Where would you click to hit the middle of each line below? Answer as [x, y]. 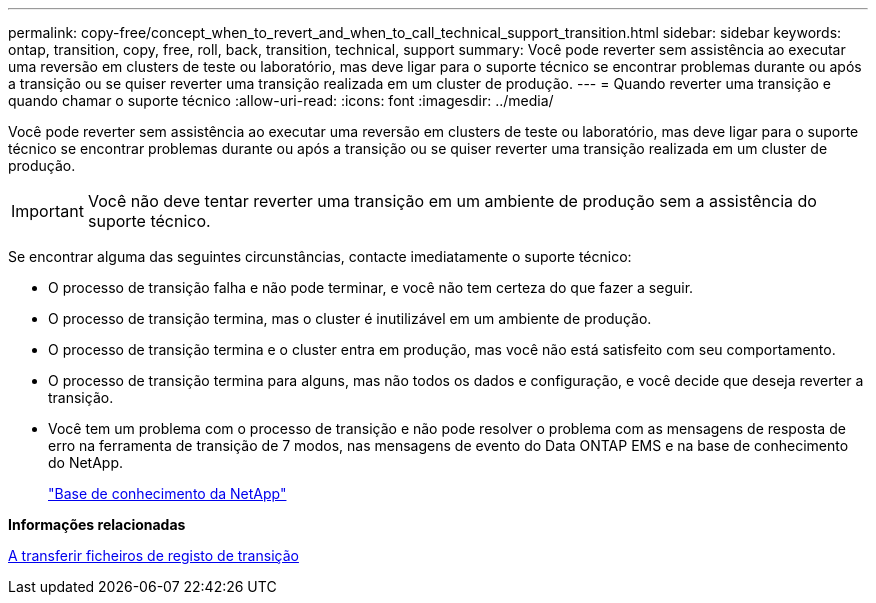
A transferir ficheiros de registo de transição [153, 555]
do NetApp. [86, 462]
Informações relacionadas [97, 524]
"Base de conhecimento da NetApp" [167, 493]
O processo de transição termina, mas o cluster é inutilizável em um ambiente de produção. [350, 318]
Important [47, 211]
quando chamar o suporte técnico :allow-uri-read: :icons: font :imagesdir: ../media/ [281, 100]
